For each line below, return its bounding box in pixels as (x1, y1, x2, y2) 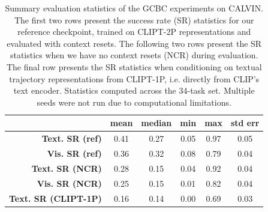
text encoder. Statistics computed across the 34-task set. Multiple (13, 84, 255, 97)
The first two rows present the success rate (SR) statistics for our (14, 13, 254, 26)
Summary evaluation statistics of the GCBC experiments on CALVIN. (5, 2, 264, 14)
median (141, 117, 172, 129)
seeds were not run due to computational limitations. (37, 95, 231, 108)
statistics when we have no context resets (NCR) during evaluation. (10, 49, 258, 61)
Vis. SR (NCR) (37, 177, 102, 189)
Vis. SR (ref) (47, 147, 102, 160)
